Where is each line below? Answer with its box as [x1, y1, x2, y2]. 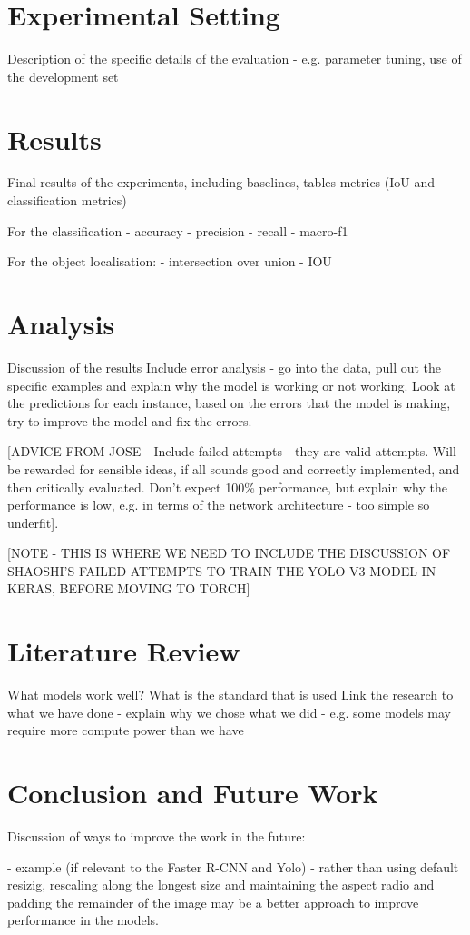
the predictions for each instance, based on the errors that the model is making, [7, 393, 451, 413]
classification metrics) [7, 191, 127, 210]
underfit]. [7, 512, 59, 532]
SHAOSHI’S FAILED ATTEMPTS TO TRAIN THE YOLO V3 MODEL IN [7, 561, 436, 580]
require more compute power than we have [7, 721, 244, 740]
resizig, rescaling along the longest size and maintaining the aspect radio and [7, 875, 435, 894]
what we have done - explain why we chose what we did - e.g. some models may [7, 702, 451, 721]
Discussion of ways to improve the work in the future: [7, 827, 306, 846]
